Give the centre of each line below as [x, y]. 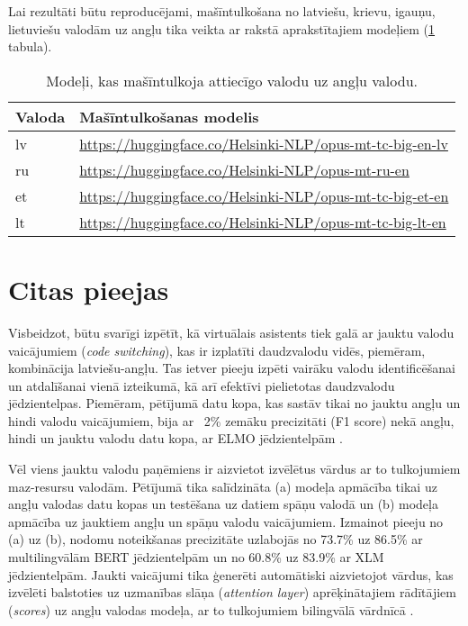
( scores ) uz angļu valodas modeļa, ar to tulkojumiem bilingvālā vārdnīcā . [211, 609]
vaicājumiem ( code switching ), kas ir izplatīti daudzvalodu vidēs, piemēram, [217, 350]
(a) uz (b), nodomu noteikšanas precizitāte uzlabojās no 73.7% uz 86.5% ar [216, 539]
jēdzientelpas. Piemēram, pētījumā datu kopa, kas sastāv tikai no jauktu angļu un [234, 403]
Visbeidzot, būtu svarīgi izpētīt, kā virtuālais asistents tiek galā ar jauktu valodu [231, 332]
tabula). [30, 46]
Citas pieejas [89, 289]
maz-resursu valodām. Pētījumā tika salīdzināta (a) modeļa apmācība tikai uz [223, 486]
